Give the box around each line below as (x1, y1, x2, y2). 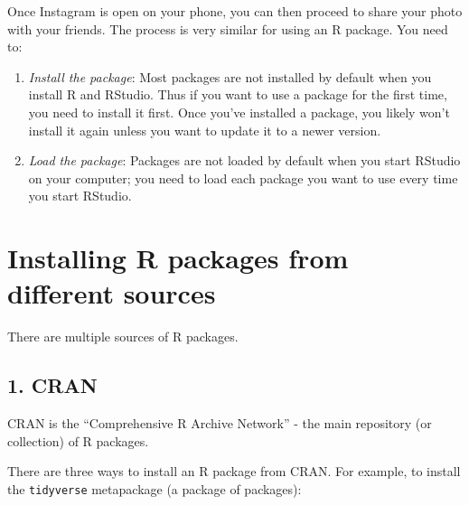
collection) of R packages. (7, 431, 149, 450)
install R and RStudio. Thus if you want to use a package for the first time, (28, 85, 447, 104)
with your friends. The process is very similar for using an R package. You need (7, 19, 448, 38)
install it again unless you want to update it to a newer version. (28, 120, 381, 139)
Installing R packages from (7, 239, 349, 276)
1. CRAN (7, 371, 98, 399)
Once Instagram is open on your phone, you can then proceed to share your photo (7, 2, 463, 20)
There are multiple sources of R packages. (7, 327, 239, 346)
